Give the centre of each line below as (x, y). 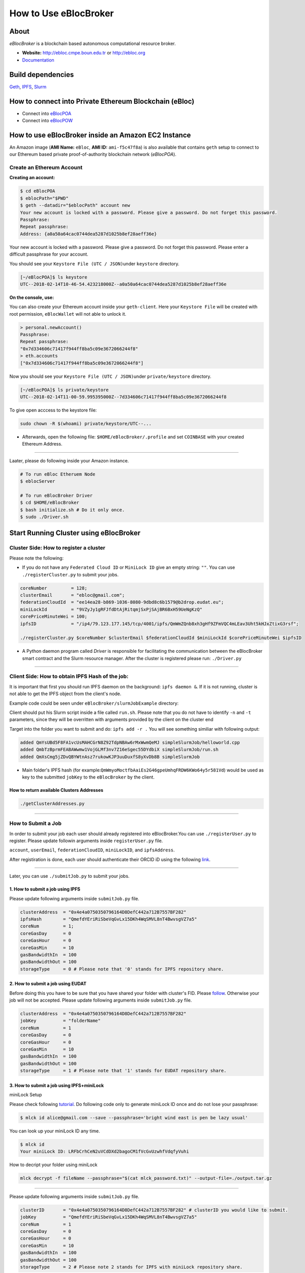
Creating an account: (32, 178)
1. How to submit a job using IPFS (45, 889)
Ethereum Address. (42, 444)
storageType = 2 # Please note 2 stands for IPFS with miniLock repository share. (131, 1267)
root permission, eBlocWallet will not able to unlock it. (68, 314)
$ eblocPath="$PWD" (44, 198)
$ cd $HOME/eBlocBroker (50, 503)
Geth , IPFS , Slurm (28, 87)
